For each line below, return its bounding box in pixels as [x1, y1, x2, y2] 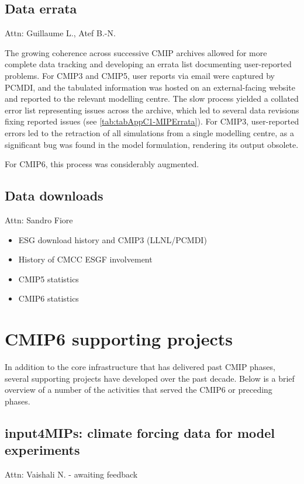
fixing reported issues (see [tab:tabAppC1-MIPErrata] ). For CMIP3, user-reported [5, 115, 299, 127]
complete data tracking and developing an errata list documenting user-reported [5, 58, 292, 70]
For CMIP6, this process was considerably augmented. [5, 158, 199, 170]
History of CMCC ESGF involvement [18, 253, 153, 265]
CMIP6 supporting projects [5, 327, 233, 351]
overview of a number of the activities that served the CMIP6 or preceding [5, 383, 272, 396]
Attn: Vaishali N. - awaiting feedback [5, 468, 138, 480]
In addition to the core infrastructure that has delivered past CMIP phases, [5, 361, 275, 373]
